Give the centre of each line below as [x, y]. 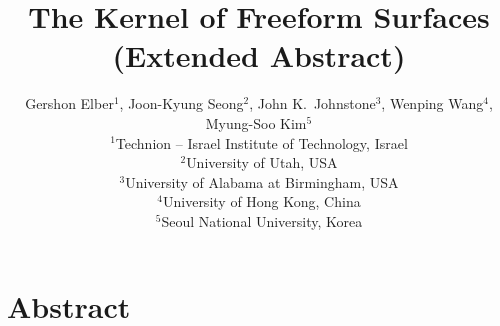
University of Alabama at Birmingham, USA [262, 181]
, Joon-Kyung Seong [181, 103]
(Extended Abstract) [259, 55]
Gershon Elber [69, 103]
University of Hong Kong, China [261, 201]
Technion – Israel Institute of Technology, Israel [261, 142]
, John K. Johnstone [312, 103]
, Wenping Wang [432, 103]
